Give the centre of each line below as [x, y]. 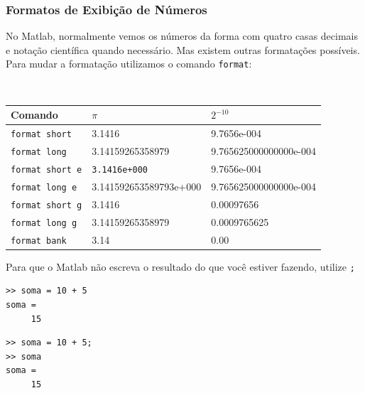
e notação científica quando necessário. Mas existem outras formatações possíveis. [183, 49]
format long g [44, 223]
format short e [47, 169]
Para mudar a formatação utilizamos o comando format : [129, 64]
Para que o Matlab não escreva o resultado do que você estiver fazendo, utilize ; [180, 266]
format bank [39, 241]
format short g [47, 205]
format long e [44, 187]
